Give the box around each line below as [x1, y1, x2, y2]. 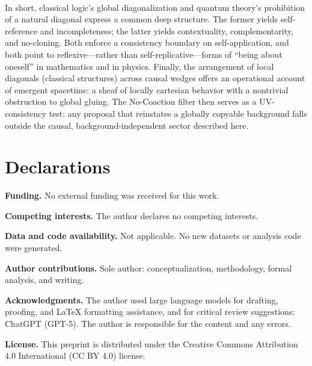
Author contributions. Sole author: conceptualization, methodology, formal [5, 261, 292, 274]
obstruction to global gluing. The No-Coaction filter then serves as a [5, 95, 257, 108]
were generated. [5, 241, 63, 254]
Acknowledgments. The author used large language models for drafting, [5, 293, 278, 306]
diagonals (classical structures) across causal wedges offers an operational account [5, 72, 305, 84]
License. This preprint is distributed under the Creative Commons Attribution [5, 337, 298, 350]
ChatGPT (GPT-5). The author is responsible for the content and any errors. [5, 317, 291, 329]
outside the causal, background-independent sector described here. [5, 119, 249, 131]
